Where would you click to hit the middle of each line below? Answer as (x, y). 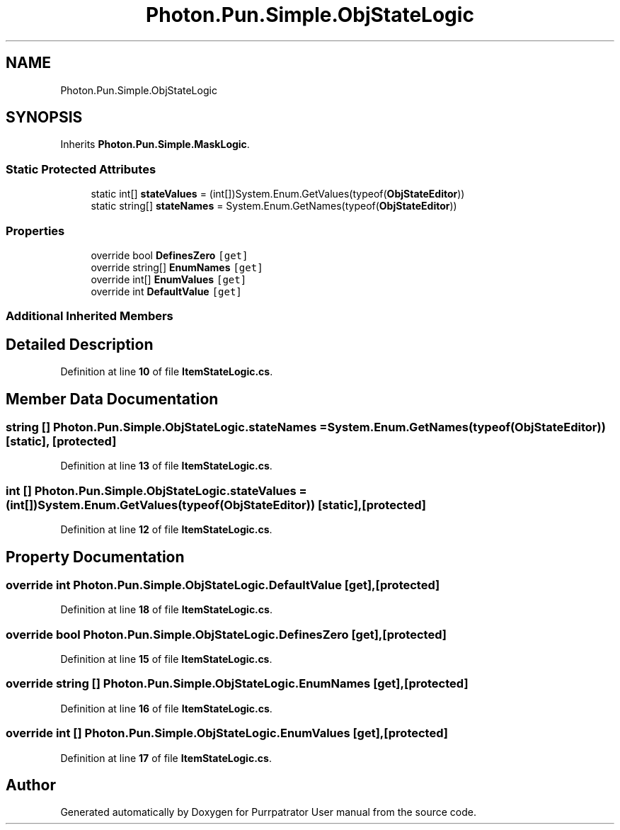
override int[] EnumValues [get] (169, 279)
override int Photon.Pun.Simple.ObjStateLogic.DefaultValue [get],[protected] (223, 585)
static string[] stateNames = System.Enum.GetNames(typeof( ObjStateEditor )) (274, 206)
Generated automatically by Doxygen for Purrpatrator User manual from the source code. (268, 812)
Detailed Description (80, 344)
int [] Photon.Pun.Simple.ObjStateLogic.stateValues (151, 490)
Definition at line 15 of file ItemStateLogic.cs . (166, 659)
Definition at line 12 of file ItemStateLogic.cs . (166, 530)
